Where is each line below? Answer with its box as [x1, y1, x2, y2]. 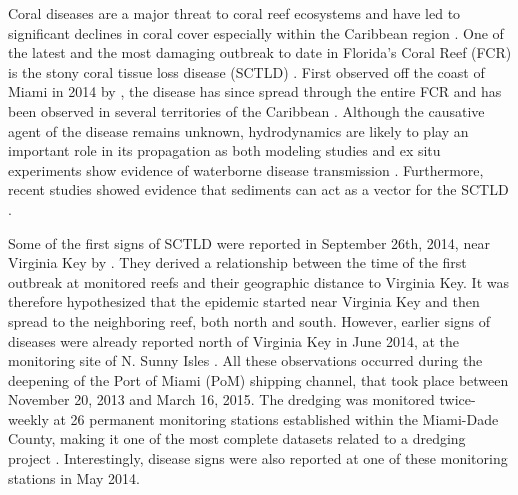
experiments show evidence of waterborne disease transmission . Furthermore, [8, 159, 484, 180]
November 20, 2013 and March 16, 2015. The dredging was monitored [8, 389, 435, 410]
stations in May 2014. [8, 467, 140, 488]
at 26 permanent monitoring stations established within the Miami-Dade [53, 408, 499, 429]
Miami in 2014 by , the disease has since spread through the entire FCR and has [8, 81, 502, 102]
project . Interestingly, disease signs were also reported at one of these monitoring [8, 448, 508, 469]
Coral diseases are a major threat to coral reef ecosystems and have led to [8, 3, 461, 23]
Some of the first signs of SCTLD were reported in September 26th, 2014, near [8, 232, 490, 253]
